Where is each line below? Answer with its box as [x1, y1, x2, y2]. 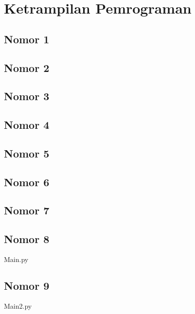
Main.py [4, 254, 29, 264]
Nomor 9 [4, 278, 50, 293]
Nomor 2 [4, 60, 50, 75]
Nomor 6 [4, 174, 50, 189]
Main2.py [4, 300, 32, 311]
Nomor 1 [4, 31, 50, 46]
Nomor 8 [4, 231, 50, 246]
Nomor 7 [4, 203, 50, 218]
